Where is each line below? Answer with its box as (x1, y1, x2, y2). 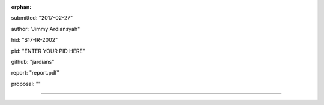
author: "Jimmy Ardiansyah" (11, 25, 80, 32)
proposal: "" (11, 80, 41, 87)
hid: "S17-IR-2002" (11, 36, 58, 44)
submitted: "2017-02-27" (11, 14, 73, 21)
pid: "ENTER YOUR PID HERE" (11, 47, 85, 54)
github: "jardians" (11, 58, 55, 65)
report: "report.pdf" (11, 69, 59, 76)
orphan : (11, 4, 32, 10)
